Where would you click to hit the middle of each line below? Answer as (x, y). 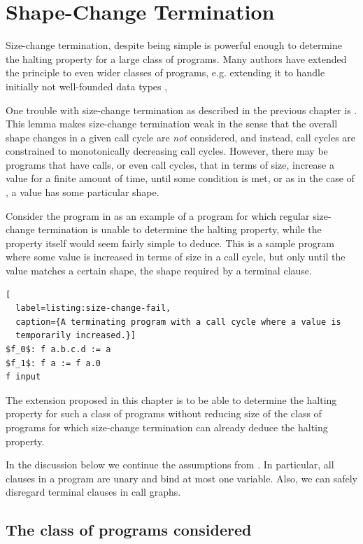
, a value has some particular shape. (83, 192)
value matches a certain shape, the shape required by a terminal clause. (159, 271)
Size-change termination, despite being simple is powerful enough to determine (174, 45)
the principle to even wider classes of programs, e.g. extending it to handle (165, 72)
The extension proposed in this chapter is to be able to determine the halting (171, 399)
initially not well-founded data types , (87, 86)
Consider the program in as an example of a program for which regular (158, 215)
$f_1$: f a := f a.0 (54, 363)
